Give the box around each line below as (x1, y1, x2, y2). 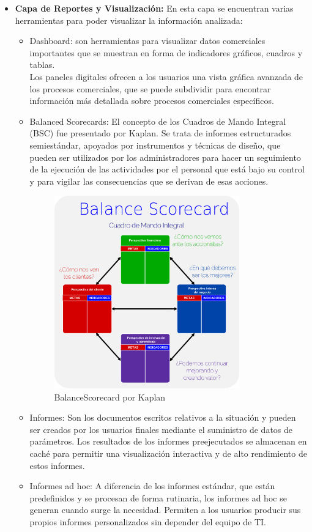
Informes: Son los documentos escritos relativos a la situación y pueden (29, 411, 296, 424)
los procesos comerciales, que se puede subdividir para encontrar (29, 82, 271, 95)
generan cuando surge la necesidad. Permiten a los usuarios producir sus (29, 503, 301, 516)
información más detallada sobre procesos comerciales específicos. (29, 94, 274, 107)
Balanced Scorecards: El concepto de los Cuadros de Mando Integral (29, 114, 286, 127)
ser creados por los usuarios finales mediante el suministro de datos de (29, 423, 292, 435)
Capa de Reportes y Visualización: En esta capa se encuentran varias (15, 2, 294, 14)
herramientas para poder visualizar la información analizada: (15, 13, 243, 26)
